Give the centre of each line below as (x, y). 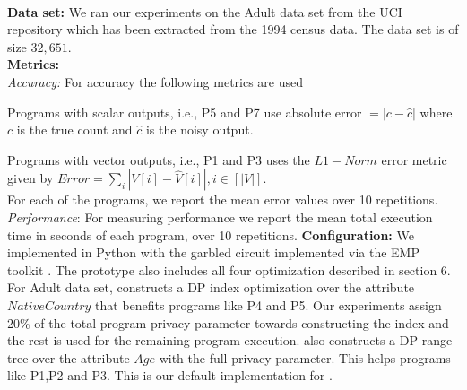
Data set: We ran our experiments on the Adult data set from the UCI (205, 11)
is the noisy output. (199, 130)
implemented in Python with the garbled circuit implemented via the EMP (213, 252)
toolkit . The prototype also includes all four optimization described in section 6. (229, 269)
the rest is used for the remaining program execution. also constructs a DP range (230, 340)
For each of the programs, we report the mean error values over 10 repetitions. (223, 199)
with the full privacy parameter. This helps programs (305, 357)
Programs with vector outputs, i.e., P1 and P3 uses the (159, 159)
